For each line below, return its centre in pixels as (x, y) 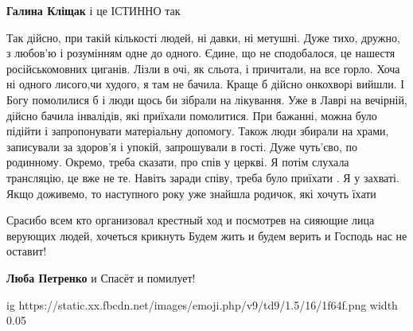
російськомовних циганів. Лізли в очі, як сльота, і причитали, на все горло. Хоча (203, 68)
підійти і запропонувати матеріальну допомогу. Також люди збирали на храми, (198, 131)
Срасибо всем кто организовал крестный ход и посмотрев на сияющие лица (191, 220)
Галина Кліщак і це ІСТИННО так (94, 10)
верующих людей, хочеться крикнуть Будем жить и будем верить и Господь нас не (207, 235)
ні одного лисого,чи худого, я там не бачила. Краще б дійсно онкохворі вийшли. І (205, 84)
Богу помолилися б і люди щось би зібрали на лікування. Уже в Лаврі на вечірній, (207, 99)
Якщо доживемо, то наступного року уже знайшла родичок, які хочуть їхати (191, 193)
